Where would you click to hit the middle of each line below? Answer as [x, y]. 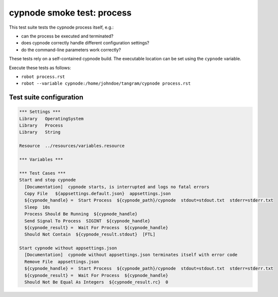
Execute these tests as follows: [40, 68]
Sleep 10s [37, 207]
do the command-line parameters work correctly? [71, 50]
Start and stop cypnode [48, 180]
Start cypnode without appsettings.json [68, 248]
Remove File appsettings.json [62, 261]
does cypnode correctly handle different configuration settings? [85, 43]
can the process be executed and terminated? [67, 36]
